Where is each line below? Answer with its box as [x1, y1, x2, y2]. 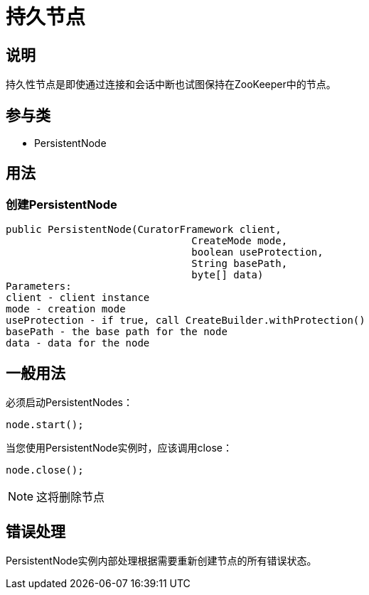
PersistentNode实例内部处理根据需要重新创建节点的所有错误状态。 [6, 554, 317, 567]
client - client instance [6, 292, 150, 304]
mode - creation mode [6, 303, 126, 315]
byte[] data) [191, 269, 264, 281]
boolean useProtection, [191, 246, 323, 258]
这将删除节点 [36, 490, 105, 505]
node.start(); [6, 419, 84, 431]
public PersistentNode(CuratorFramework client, [6, 224, 282, 236]
